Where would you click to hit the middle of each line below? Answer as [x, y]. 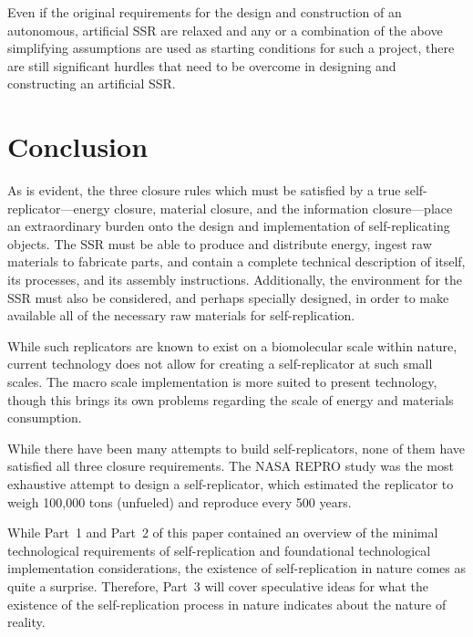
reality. [26, 622]
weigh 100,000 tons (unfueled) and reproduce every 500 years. [180, 501]
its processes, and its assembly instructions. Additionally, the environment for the [235, 280]
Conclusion [78, 146]
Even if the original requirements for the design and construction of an [205, 12]
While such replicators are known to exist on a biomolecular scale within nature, [232, 345]
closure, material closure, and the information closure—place [283, 208]
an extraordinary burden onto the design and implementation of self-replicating [229, 226]
